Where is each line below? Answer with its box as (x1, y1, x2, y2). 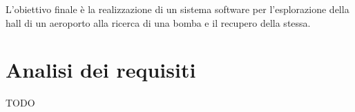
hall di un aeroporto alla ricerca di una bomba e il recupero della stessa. (6, 15, 311, 30)
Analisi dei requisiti (6, 56, 196, 84)
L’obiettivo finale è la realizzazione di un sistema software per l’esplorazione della (6, 2, 349, 16)
